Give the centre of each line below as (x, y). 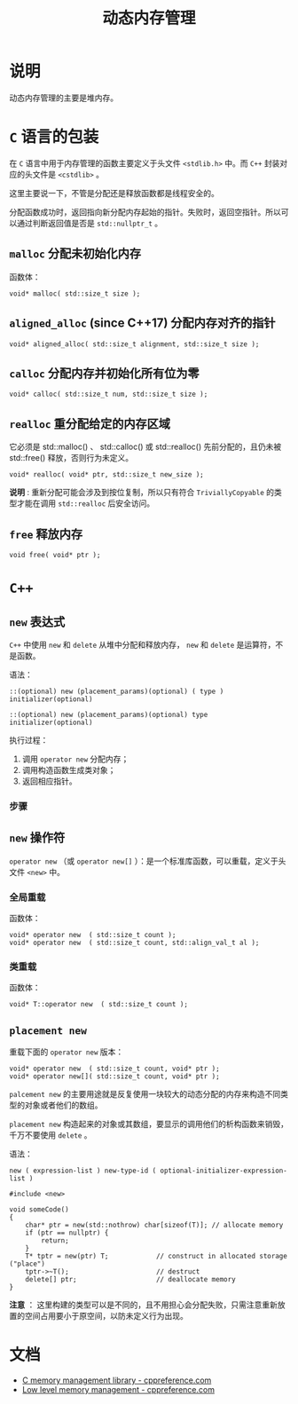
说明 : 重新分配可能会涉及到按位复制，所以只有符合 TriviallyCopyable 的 (142, 493)
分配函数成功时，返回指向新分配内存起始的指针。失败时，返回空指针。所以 (145, 212)
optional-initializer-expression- (224, 1171)
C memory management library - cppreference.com (117, 1380)
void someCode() (39, 1210)
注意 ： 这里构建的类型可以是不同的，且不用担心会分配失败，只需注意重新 (143, 1305)
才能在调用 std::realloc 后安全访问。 (86, 503)
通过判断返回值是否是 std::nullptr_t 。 (90, 223)
